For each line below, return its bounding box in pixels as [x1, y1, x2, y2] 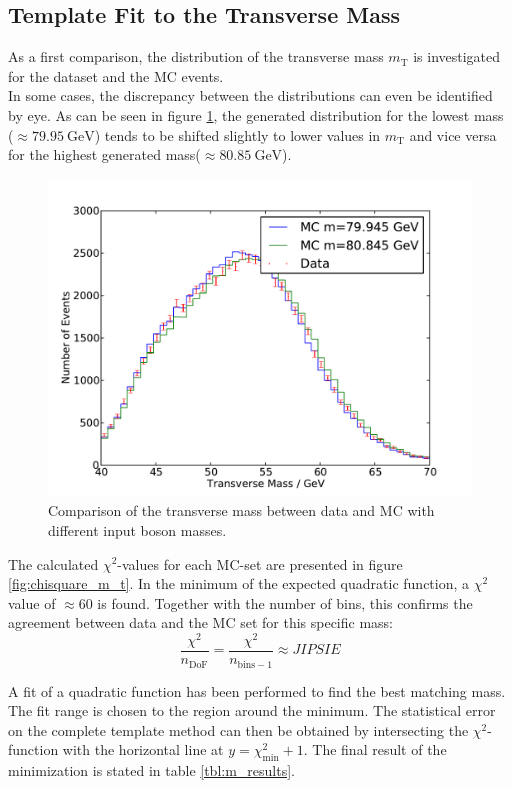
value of [8, 592, 56, 613]
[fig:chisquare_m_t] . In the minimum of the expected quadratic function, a [8, 573, 470, 594]
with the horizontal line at [62, 739, 224, 760]
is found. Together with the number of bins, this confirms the [97, 592, 473, 613]
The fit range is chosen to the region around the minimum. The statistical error [8, 700, 496, 721]
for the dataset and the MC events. [8, 65, 224, 86]
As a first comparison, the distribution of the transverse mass [8, 46, 384, 67]
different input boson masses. [48, 519, 227, 540]
